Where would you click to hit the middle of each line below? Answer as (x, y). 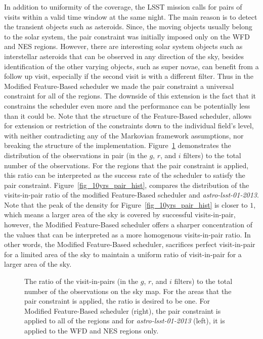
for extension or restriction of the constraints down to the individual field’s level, (129, 126)
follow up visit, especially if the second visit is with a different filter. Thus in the (129, 76)
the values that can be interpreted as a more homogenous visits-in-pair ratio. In (127, 234)
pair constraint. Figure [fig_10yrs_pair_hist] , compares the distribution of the (127, 185)
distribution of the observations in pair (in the (76, 155)
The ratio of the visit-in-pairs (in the (81, 281)
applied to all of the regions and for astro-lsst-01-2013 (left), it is (125, 321)
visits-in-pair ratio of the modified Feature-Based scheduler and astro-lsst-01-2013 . (131, 195)
